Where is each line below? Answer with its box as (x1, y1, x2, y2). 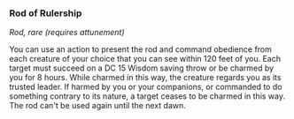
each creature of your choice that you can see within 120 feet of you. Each (9, 54, 282, 64)
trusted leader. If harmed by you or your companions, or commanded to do (9, 82, 282, 93)
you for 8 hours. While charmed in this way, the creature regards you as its (9, 72, 282, 83)
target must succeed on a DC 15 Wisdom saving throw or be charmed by (9, 63, 275, 73)
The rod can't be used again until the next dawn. (9, 100, 186, 111)
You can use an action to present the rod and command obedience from (9, 44, 273, 55)
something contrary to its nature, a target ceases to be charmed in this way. (9, 91, 286, 101)
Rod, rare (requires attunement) (9, 27, 126, 38)
